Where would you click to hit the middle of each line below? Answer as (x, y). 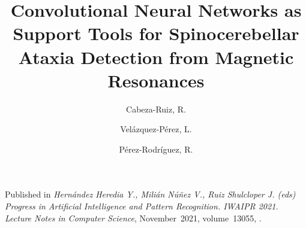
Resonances (156, 80)
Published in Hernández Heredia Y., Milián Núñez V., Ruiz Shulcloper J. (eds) (150, 194)
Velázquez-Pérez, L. (156, 129)
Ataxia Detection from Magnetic (156, 57)
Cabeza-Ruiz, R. (156, 109)
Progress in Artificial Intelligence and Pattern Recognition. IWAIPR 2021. (142, 206)
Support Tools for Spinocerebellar (156, 33)
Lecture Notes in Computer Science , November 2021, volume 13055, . (133, 218)
